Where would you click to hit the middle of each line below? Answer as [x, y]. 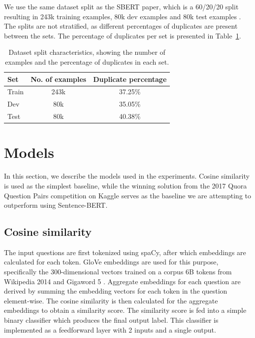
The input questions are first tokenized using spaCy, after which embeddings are [125, 252]
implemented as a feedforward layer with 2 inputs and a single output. [110, 329]
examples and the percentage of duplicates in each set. [87, 61]
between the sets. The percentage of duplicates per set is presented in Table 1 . [123, 35]
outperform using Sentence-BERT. [56, 205]
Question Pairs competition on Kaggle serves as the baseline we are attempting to [127, 195]
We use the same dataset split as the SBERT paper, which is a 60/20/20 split [121, 6]
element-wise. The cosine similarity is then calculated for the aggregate [111, 300]
